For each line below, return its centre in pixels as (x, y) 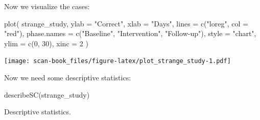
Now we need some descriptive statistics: (68, 78)
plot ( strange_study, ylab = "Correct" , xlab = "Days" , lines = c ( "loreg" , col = (126, 23)
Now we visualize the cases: (47, 6)
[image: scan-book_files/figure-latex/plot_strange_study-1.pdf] (117, 61)
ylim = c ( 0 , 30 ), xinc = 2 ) (46, 43)
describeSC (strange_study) (47, 94)
